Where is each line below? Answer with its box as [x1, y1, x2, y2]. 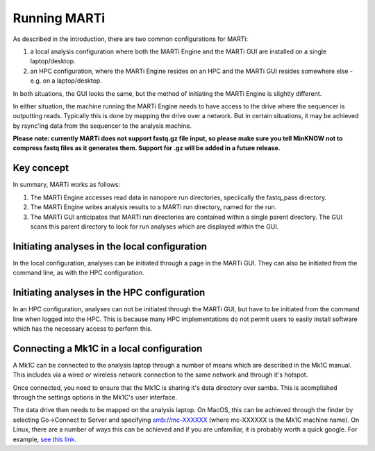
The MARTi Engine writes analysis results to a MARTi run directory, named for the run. [30, 203, 277, 211]
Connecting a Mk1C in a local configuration [12, 343, 203, 354]
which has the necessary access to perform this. [12, 324, 153, 333]
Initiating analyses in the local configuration [12, 240, 208, 252]
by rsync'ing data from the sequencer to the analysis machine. [12, 122, 192, 130]
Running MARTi [12, 10, 106, 26]
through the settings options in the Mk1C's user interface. [12, 393, 177, 401]
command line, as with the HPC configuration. [12, 268, 144, 277]
